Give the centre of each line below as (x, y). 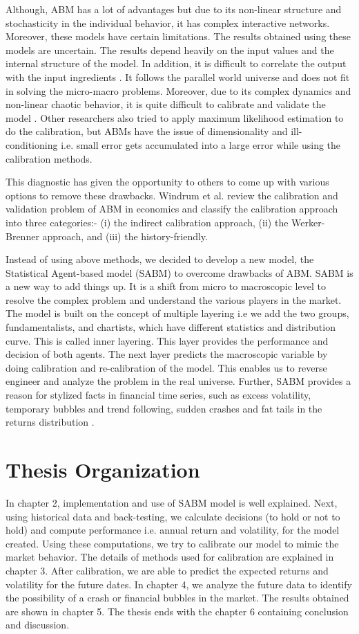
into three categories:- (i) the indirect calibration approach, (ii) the (147, 222)
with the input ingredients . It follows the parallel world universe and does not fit (178, 76)
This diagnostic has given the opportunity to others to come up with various (167, 182)
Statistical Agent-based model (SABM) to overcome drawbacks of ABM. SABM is (179, 272)
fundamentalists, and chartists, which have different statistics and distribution (171, 327)
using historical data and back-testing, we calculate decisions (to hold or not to (173, 516)
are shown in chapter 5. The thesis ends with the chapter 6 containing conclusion (177, 611)
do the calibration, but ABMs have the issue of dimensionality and (147, 131)
